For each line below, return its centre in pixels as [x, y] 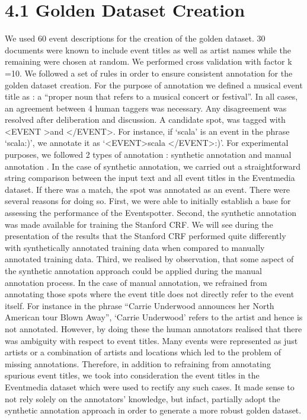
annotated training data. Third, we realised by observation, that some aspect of [149, 259]
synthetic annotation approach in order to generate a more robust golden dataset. [153, 410]
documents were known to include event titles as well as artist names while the [148, 50]
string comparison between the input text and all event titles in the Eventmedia [150, 178]
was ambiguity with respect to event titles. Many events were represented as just [151, 340]
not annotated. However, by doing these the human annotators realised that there [153, 328]
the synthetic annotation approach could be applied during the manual [133, 271]
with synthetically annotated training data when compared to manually [135, 247]
